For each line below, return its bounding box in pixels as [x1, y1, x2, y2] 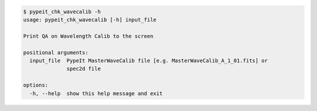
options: [23, 82, 49, 89]
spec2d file [66, 65, 101, 72]
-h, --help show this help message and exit [29, 90, 163, 96]
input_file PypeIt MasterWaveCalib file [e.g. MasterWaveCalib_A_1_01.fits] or [29, 57, 268, 64]
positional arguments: [23, 49, 89, 56]
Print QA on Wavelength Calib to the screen [23, 33, 154, 39]
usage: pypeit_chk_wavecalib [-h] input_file [23, 16, 157, 23]
